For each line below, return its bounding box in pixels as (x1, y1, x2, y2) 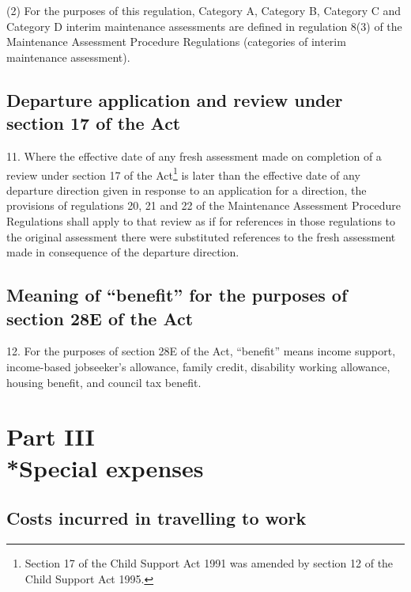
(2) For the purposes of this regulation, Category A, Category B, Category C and (6, 2, 402, 18)
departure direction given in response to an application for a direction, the (6, 181, 367, 198)
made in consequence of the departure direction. (6, 244, 239, 260)
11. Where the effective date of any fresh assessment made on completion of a (6, 147, 382, 164)
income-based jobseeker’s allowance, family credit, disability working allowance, (6, 358, 390, 374)
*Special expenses (6, 451, 204, 484)
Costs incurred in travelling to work (6, 506, 307, 530)
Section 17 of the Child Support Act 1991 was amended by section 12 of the (25, 554, 394, 571)
